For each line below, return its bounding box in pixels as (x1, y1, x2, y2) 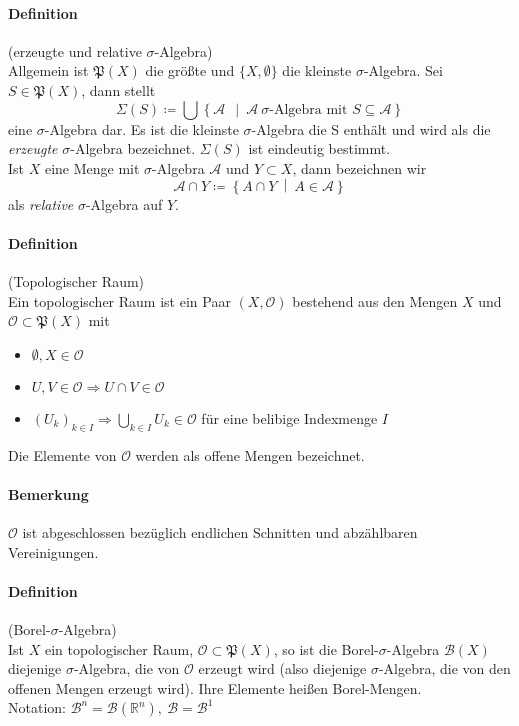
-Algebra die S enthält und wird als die (251, 118, 491, 139)
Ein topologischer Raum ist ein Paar (8, 290, 231, 311)
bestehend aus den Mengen (292, 290, 458, 311)
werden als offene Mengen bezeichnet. (135, 444, 365, 465)
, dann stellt (81, 79, 156, 100)
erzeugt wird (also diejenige (198, 658, 367, 679)
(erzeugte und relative (8, 40, 142, 61)
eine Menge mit (44, 157, 140, 178)
